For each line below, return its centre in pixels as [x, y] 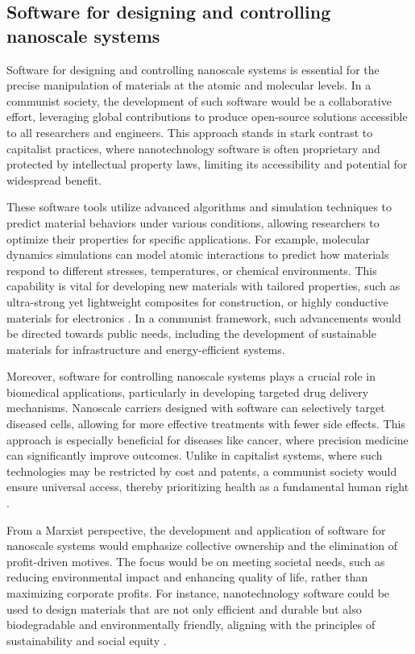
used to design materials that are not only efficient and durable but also [184, 608]
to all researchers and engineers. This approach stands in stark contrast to [190, 132]
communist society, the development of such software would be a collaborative [199, 100]
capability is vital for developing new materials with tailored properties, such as [203, 286]
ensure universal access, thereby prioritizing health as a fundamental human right [208, 487]
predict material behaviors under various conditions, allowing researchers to [193, 222]
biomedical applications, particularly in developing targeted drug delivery [188, 392]
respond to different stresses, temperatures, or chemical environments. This [192, 270]
